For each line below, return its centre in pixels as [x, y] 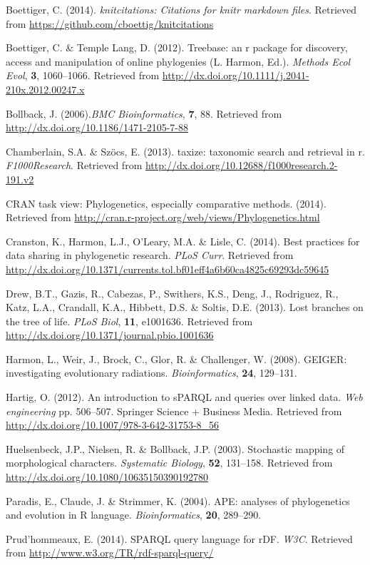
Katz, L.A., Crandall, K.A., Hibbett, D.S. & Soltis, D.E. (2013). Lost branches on [185, 307]
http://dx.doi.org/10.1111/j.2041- [236, 75]
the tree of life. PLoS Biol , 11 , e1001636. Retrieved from [129, 321]
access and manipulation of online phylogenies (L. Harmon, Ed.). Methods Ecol [178, 61]
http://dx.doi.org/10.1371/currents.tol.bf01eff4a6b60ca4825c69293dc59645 [168, 269]
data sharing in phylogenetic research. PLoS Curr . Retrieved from [150, 255]
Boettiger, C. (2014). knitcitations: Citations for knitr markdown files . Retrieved [181, 9]
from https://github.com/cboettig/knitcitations [110, 23]
